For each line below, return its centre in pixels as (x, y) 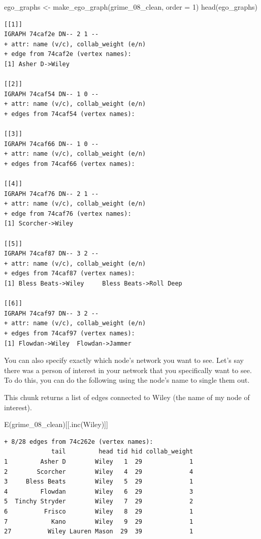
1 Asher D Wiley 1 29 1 (99, 461)
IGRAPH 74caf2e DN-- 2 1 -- (52, 34)
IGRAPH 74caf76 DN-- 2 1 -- (52, 194)
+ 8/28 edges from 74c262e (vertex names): (79, 442)
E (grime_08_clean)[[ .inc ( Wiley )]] (56, 424)
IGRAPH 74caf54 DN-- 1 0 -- (52, 94)
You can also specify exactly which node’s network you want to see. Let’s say (124, 360)
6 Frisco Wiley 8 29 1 (99, 511)
